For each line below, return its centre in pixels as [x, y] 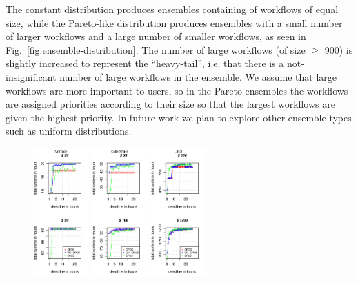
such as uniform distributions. [69, 131]
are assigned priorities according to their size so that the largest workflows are [170, 104]
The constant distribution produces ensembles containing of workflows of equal [172, 9]
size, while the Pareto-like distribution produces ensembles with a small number [174, 22]
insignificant [31, 76]
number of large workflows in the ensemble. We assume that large [198, 76]
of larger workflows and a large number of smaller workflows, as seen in [156, 36]
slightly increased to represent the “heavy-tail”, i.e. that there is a [145, 63]
